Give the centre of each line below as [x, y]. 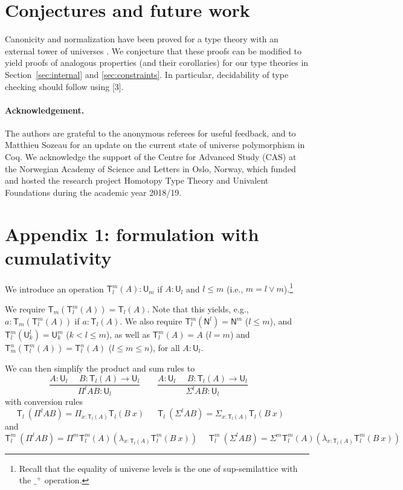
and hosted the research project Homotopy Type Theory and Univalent [137, 180]
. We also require [151, 321]
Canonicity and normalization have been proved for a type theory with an [142, 39]
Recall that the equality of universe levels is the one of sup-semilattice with [158, 468]
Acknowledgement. [45, 110]
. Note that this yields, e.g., [198, 309]
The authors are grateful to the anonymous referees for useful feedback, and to [150, 133]
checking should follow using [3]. [64, 86]
